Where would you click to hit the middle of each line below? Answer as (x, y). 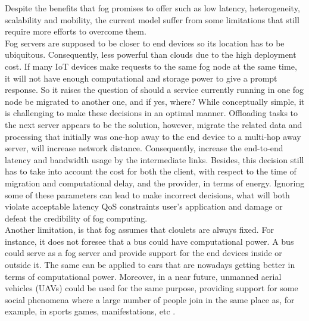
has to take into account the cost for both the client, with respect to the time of (151, 171)
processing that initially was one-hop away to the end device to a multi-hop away (153, 136)
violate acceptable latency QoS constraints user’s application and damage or (144, 206)
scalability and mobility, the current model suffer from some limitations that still (152, 19)
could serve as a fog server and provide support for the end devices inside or (143, 253)
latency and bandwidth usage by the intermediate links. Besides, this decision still (154, 159)
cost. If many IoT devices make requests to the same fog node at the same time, (151, 66)
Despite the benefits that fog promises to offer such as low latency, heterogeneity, (152, 8)
